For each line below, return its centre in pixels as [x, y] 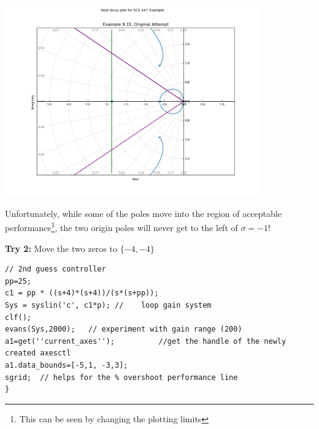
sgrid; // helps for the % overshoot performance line [121, 377]
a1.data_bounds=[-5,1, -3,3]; [67, 365]
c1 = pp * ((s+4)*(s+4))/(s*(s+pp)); [82, 293]
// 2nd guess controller [56, 269]
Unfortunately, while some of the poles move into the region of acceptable [143, 213]
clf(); [18, 317]
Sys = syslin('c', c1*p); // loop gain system [108, 306]
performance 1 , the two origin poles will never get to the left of [121, 227]
